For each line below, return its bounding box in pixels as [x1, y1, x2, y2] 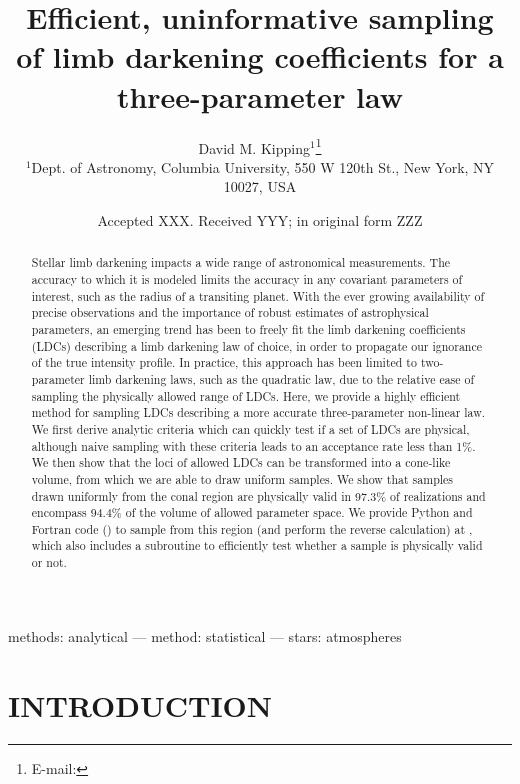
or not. [31, 554, 67, 571]
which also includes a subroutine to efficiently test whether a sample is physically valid [31, 537, 483, 554]
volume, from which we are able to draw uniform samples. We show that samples [31, 470, 454, 487]
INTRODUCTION [8, 684, 273, 725]
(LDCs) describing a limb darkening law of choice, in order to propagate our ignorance [31, 337, 483, 354]
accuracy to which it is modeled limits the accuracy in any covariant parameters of [31, 270, 463, 287]
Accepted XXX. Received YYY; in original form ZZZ [97, 209, 423, 230]
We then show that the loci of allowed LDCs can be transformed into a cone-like [31, 454, 451, 471]
